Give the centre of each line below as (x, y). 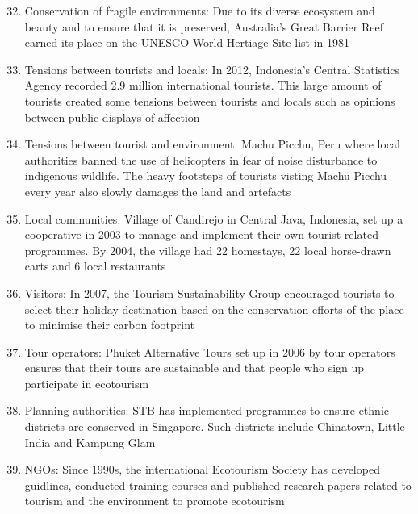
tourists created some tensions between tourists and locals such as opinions (210, 100)
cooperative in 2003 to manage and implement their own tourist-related (201, 234)
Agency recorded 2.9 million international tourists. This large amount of (203, 85)
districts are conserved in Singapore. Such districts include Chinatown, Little (215, 426)
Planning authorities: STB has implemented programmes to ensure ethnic (207, 410)
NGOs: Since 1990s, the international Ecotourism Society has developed (202, 469)
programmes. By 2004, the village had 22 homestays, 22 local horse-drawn (208, 250)
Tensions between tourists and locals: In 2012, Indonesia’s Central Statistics (212, 69)
